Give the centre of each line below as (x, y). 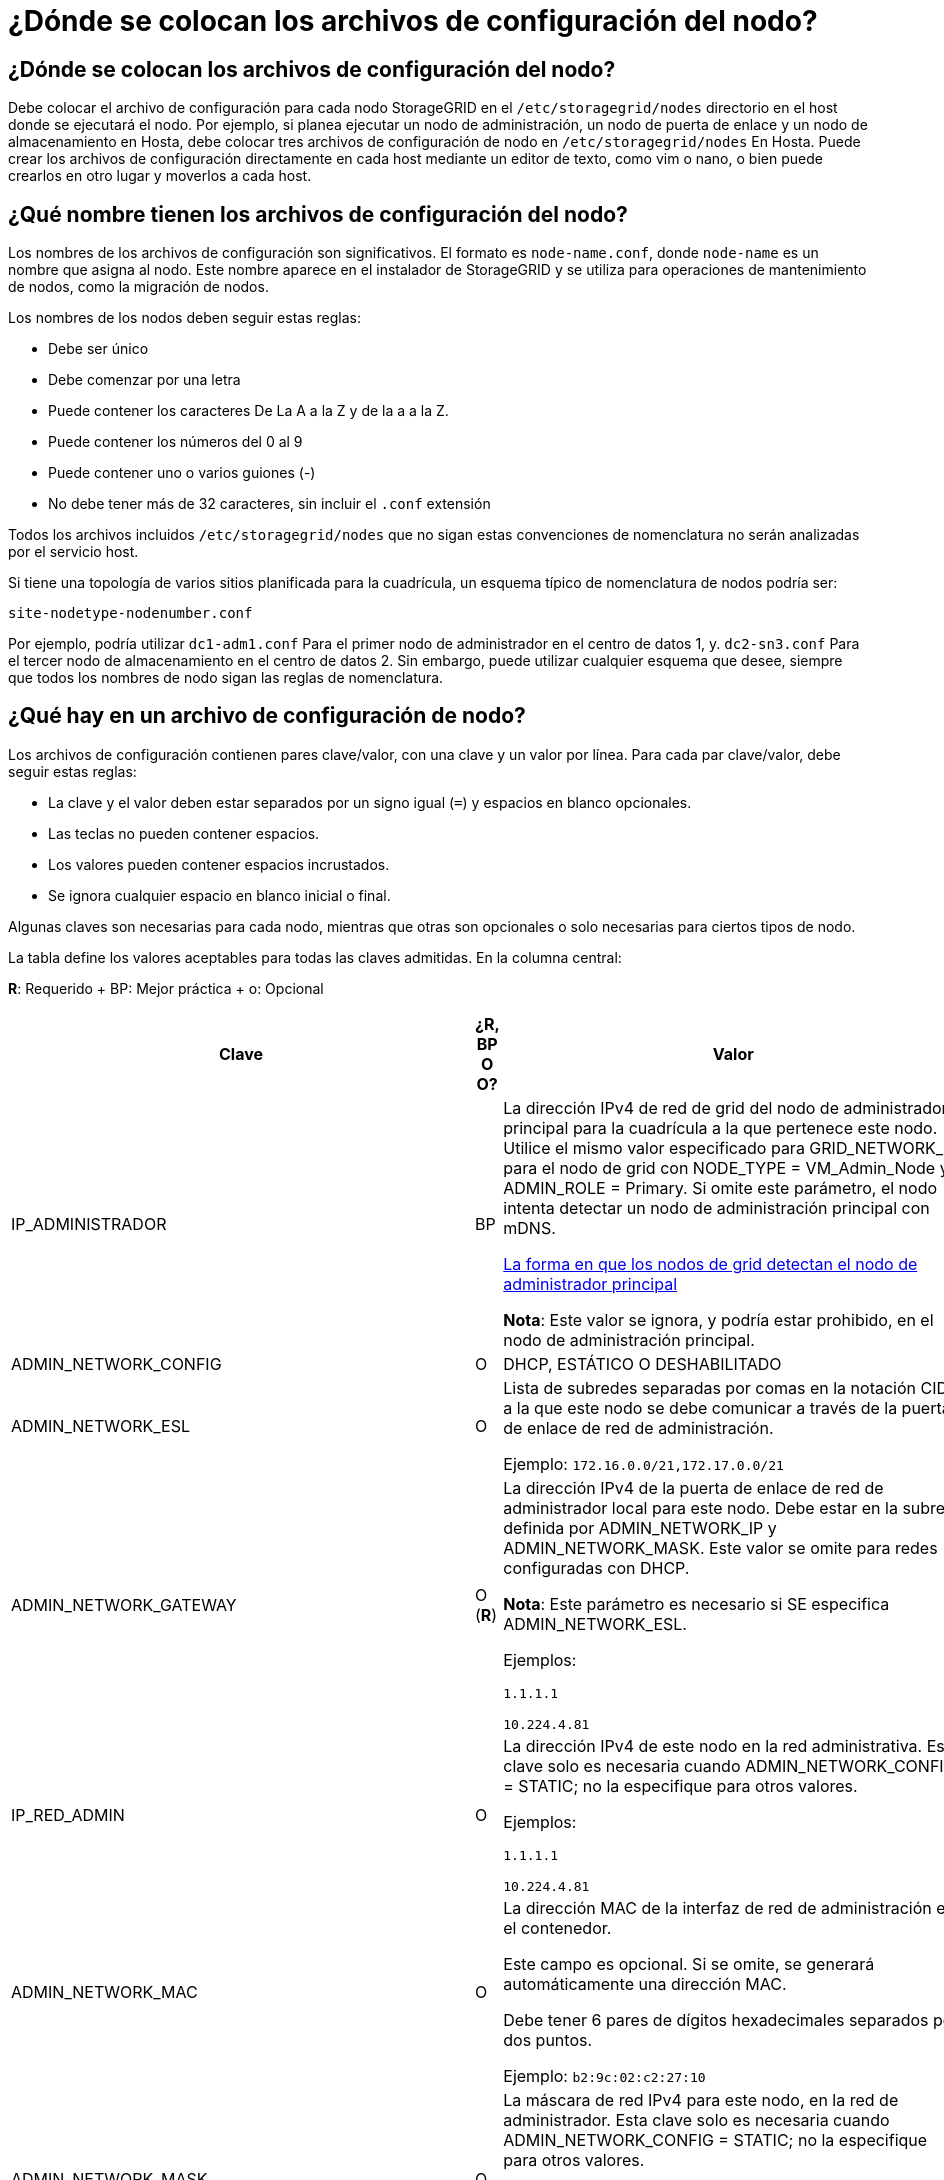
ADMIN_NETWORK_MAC (104, 1991)
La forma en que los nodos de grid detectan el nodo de (710, 1263)
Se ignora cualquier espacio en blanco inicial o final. (219, 895)
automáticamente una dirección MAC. (645, 1983)
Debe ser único (98, 349)
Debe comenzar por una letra (144, 380)
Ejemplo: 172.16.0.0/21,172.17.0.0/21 (643, 1463)
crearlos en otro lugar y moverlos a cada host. (160, 176)
